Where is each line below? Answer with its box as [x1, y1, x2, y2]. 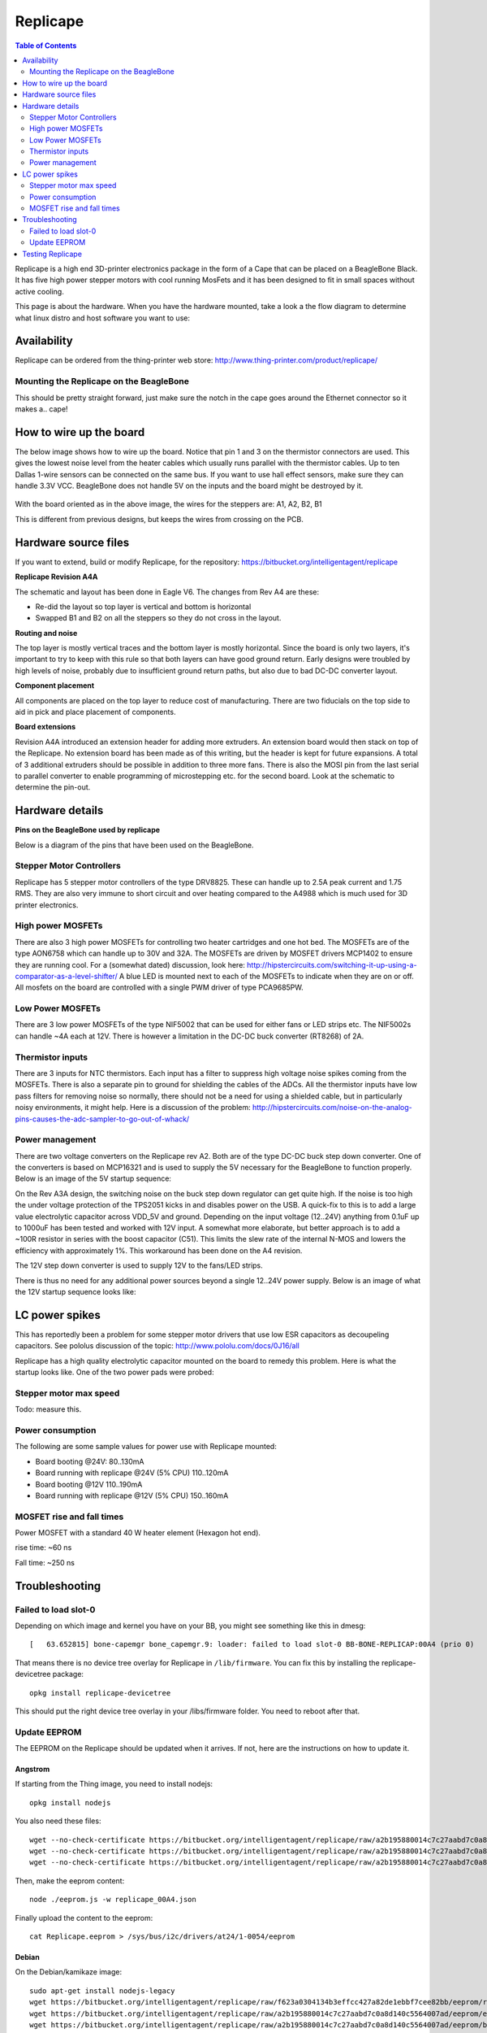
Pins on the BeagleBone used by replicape [15, 825, 161, 835]
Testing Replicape [22, 249, 83, 259]
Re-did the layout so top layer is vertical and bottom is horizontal [35, 602, 252, 612]
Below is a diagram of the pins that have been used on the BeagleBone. [15, 840, 254, 850]
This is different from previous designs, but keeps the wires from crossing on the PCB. [15, 514, 304, 524]
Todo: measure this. [15, 1404, 82, 1414]
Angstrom [15, 1765, 50, 1774]
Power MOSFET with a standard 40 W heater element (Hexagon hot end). [15, 1528, 261, 1538]
